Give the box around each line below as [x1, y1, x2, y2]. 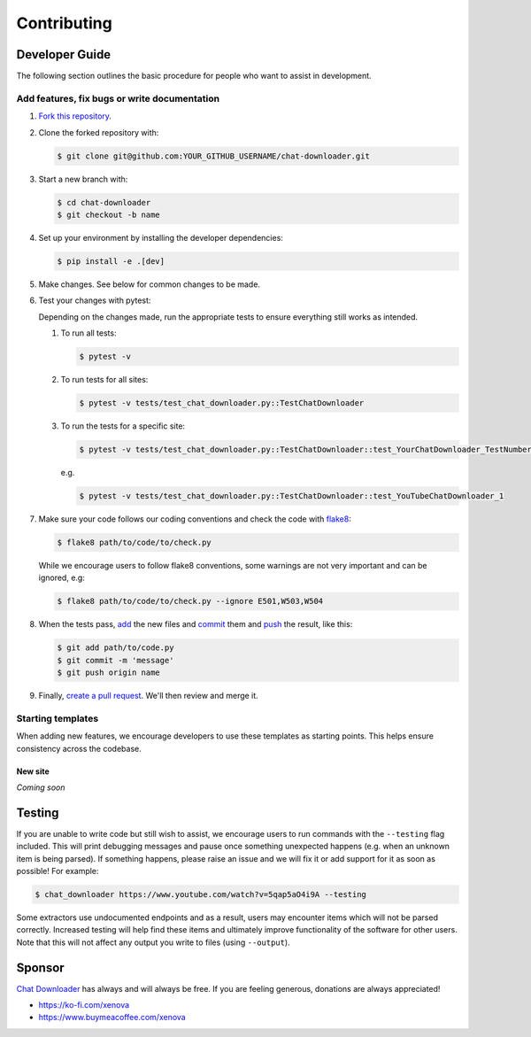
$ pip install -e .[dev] [57, 256, 165, 266]
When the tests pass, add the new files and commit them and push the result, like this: [38, 619, 353, 630]
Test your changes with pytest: [38, 295, 151, 306]
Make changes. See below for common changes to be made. [38, 279, 261, 290]
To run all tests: [60, 328, 117, 338]
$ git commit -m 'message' [57, 655, 174, 665]
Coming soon [16, 782, 65, 793]
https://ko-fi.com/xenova [38, 1000, 130, 1010]
